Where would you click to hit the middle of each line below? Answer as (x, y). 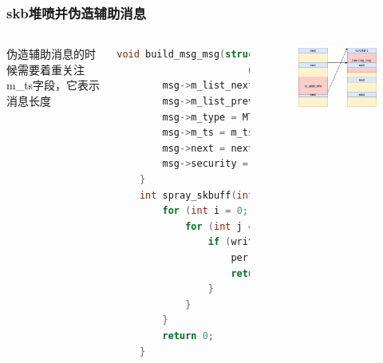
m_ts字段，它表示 (53, 85)
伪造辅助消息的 (45, 54)
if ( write (234, 242)
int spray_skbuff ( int (197, 195)
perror (248, 257)
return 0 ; (188, 335)
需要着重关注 (51, 69)
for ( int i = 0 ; (205, 211)
